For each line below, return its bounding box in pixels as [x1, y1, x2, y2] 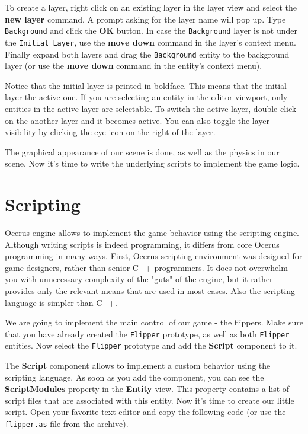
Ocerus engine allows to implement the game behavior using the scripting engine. [5, 226, 300, 239]
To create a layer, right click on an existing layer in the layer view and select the [5, 1, 297, 13]
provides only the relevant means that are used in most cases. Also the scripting [5, 285, 295, 296]
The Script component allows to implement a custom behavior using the [5, 359, 271, 372]
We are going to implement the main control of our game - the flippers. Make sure [5, 316, 303, 328]
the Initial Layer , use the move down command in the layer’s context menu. [5, 36, 296, 48]
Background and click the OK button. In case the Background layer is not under [5, 24, 298, 37]
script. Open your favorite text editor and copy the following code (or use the [5, 406, 286, 418]
